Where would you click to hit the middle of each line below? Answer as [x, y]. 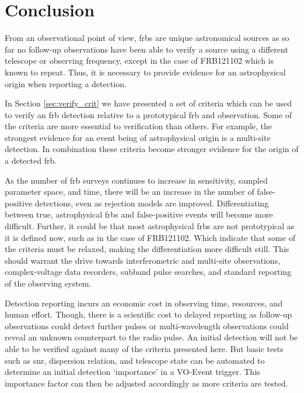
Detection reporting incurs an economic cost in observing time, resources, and [144, 303]
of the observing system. [48, 283]
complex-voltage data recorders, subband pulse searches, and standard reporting [148, 272]
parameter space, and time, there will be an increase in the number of [130, 192]
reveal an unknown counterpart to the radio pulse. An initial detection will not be [151, 337]
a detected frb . [31, 161]
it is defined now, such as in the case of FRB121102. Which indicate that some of [150, 237]
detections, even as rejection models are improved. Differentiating [152, 203]
